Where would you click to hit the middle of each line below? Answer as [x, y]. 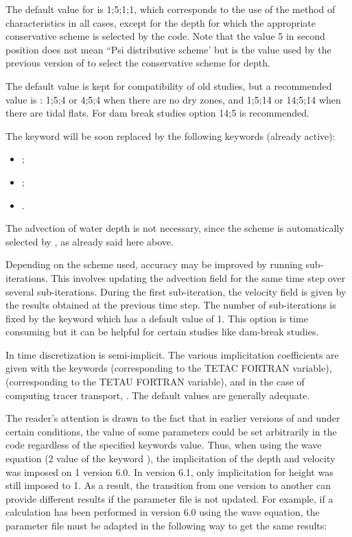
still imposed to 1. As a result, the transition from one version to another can [168, 485]
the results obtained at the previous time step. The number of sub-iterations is [171, 305]
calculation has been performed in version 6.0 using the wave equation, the [163, 512]
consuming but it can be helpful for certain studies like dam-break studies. [162, 332]
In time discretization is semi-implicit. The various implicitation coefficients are [172, 354]
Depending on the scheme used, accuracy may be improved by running [154, 264]
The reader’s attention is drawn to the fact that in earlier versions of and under [173, 418]
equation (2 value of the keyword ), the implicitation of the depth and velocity [171, 458]
